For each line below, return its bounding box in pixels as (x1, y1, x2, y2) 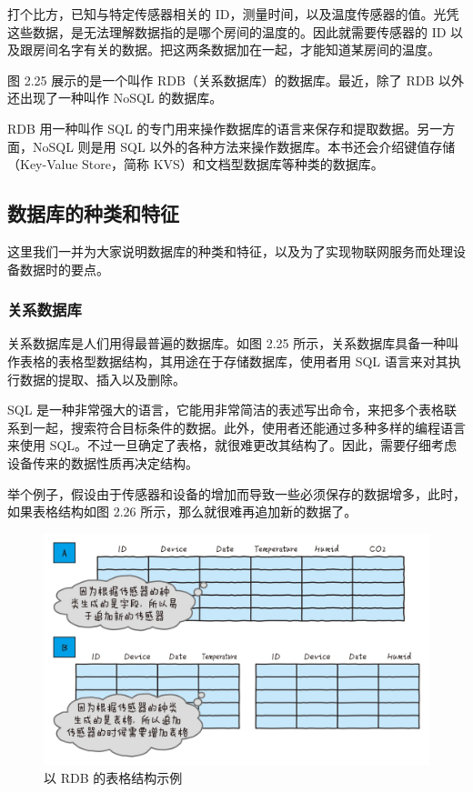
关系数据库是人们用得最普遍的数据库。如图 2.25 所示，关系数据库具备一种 (7, 334, 447, 353)
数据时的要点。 (19, 259, 109, 278)
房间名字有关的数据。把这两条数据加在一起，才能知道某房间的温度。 (32, 40, 440, 59)
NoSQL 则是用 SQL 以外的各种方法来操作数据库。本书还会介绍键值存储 (32, 136, 456, 155)
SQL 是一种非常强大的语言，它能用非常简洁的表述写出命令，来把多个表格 (7, 400, 445, 419)
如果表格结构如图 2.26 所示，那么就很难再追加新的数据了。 (7, 502, 357, 521)
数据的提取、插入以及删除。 (19, 369, 186, 388)
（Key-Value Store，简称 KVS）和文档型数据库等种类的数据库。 (7, 155, 384, 174)
